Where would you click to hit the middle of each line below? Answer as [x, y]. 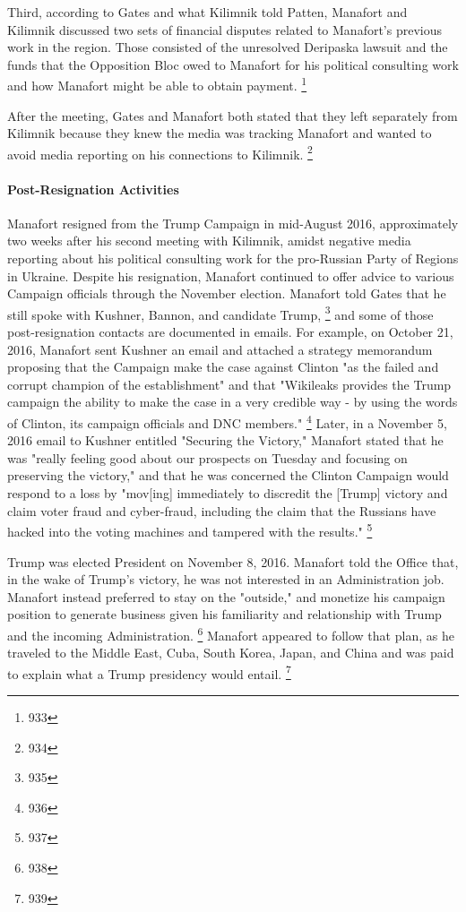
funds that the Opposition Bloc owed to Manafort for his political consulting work [233, 64]
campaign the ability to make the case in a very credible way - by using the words [233, 402]
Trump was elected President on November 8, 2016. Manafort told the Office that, [233, 561]
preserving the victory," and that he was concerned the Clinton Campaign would [228, 475]
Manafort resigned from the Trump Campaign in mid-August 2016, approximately [233, 223]
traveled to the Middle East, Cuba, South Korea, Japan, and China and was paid [231, 653]
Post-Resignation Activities [93, 189]
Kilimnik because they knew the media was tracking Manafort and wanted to [220, 133]
